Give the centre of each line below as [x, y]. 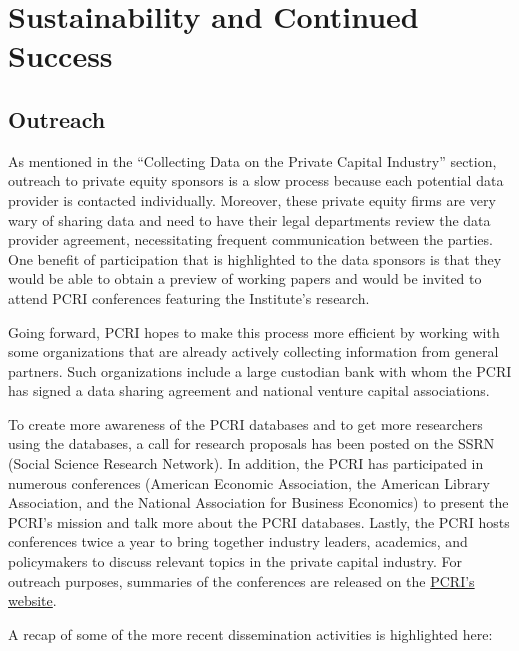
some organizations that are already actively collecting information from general [253, 351]
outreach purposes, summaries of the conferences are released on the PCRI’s [241, 580]
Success [60, 55]
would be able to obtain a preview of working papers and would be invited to [245, 278]
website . [32, 600]
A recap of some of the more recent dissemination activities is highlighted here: [250, 633]
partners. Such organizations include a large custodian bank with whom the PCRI [260, 370]
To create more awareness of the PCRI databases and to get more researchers [245, 423]
